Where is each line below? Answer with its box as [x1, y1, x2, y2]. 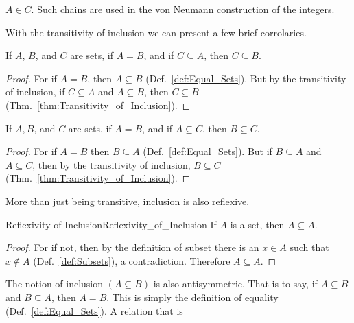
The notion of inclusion [5, 276, 104, 291]
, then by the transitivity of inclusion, [32, 157, 191, 171]
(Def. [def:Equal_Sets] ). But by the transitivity [145, 71, 346, 85]
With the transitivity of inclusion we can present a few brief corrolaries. [5, 25, 307, 39]
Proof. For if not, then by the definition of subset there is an [5, 240, 259, 254]
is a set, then [230, 217, 285, 231]
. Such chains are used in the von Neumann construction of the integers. [31, 2, 335, 16]
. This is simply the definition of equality [106, 289, 279, 304]
